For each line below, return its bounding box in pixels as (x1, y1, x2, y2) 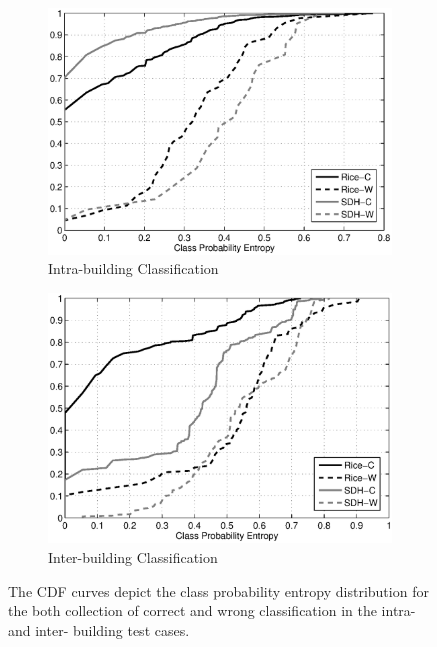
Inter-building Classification (48, 546, 218, 567)
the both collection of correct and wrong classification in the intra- (8, 600, 416, 621)
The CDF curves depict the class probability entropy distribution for (8, 580, 429, 601)
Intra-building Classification (48, 258, 219, 279)
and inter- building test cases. (8, 619, 190, 640)
